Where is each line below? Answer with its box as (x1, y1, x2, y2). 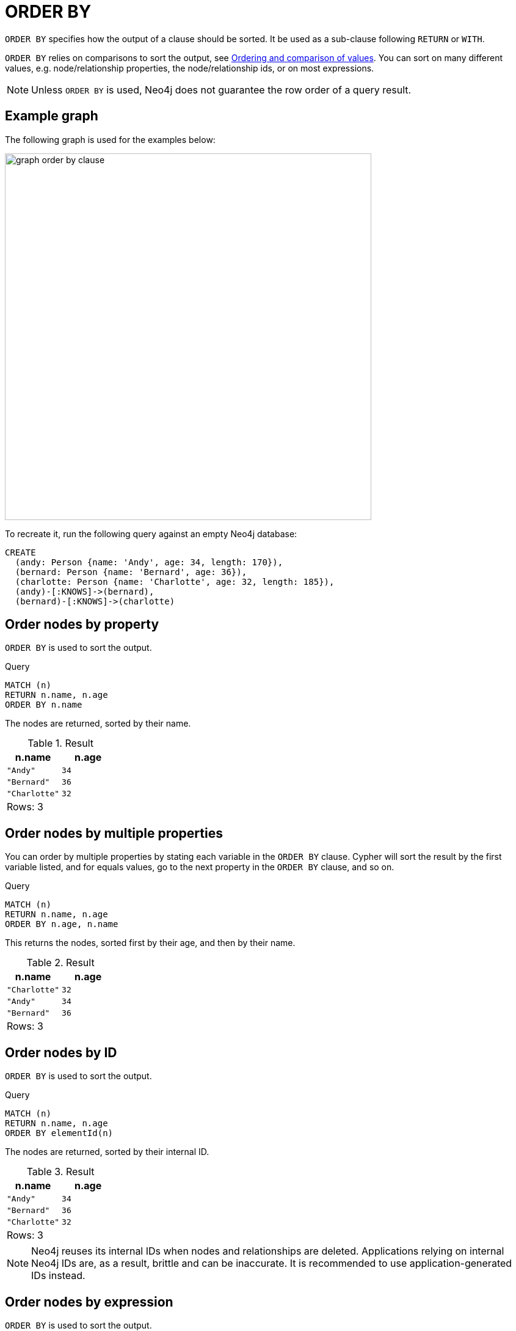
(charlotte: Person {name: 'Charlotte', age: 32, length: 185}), (15, 576, 335, 587)
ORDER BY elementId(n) (5, 1128, 114, 1138)
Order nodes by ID (5, 1044, 117, 1060)
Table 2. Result (26, 956, 95, 969)
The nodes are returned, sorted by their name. (5, 718, 191, 729)
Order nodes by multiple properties (5, 825, 223, 841)
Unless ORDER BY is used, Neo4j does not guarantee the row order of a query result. (31, 83, 412, 96)
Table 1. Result (27, 737, 94, 750)
